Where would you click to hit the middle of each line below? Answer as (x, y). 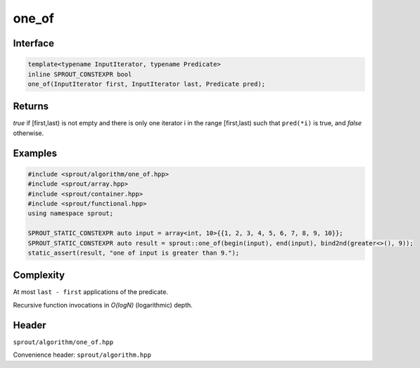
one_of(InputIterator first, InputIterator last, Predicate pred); (147, 84)
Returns (31, 107)
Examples (35, 153)
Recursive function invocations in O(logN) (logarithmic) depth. (103, 305)
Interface (33, 43)
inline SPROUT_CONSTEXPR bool (80, 74)
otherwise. (28, 133)
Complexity (39, 275)
